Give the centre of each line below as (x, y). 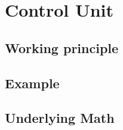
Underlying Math (60, 118)
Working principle (62, 47)
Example (32, 83)
